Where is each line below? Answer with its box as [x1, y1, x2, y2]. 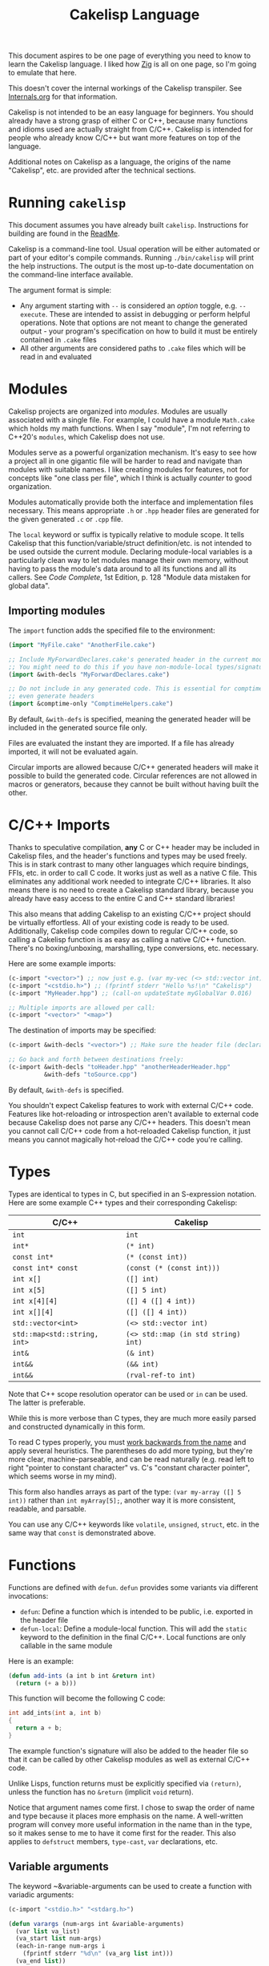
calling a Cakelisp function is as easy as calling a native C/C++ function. [8, 934, 247, 944]
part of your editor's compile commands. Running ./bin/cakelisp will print [8, 253, 255, 262]
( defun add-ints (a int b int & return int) [8, 1672, 156, 1680]
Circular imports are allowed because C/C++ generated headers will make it [8, 763, 259, 771]
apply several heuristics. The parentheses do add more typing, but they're [8, 1446, 253, 1455]
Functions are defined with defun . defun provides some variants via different [8, 1582, 259, 1592]
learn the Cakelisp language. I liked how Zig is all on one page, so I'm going [8, 59, 257, 69]
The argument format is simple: [8, 285, 112, 295]
